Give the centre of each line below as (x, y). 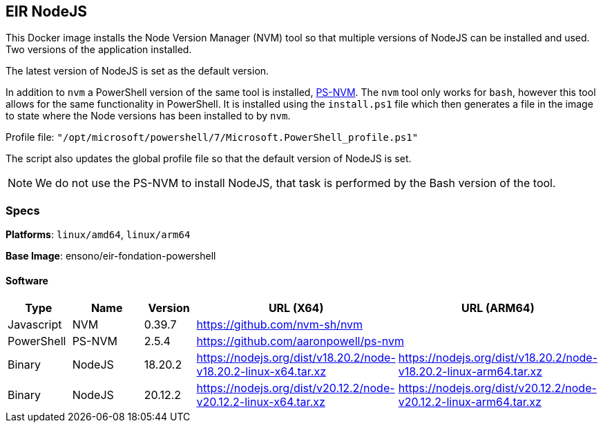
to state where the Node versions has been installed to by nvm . (148, 116)
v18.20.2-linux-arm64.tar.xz (470, 372)
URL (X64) (296, 308)
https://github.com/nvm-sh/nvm (280, 325)
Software (27, 280)
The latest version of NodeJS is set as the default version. (137, 71)
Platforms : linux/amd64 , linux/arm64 (98, 235)
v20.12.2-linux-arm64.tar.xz (470, 402)
